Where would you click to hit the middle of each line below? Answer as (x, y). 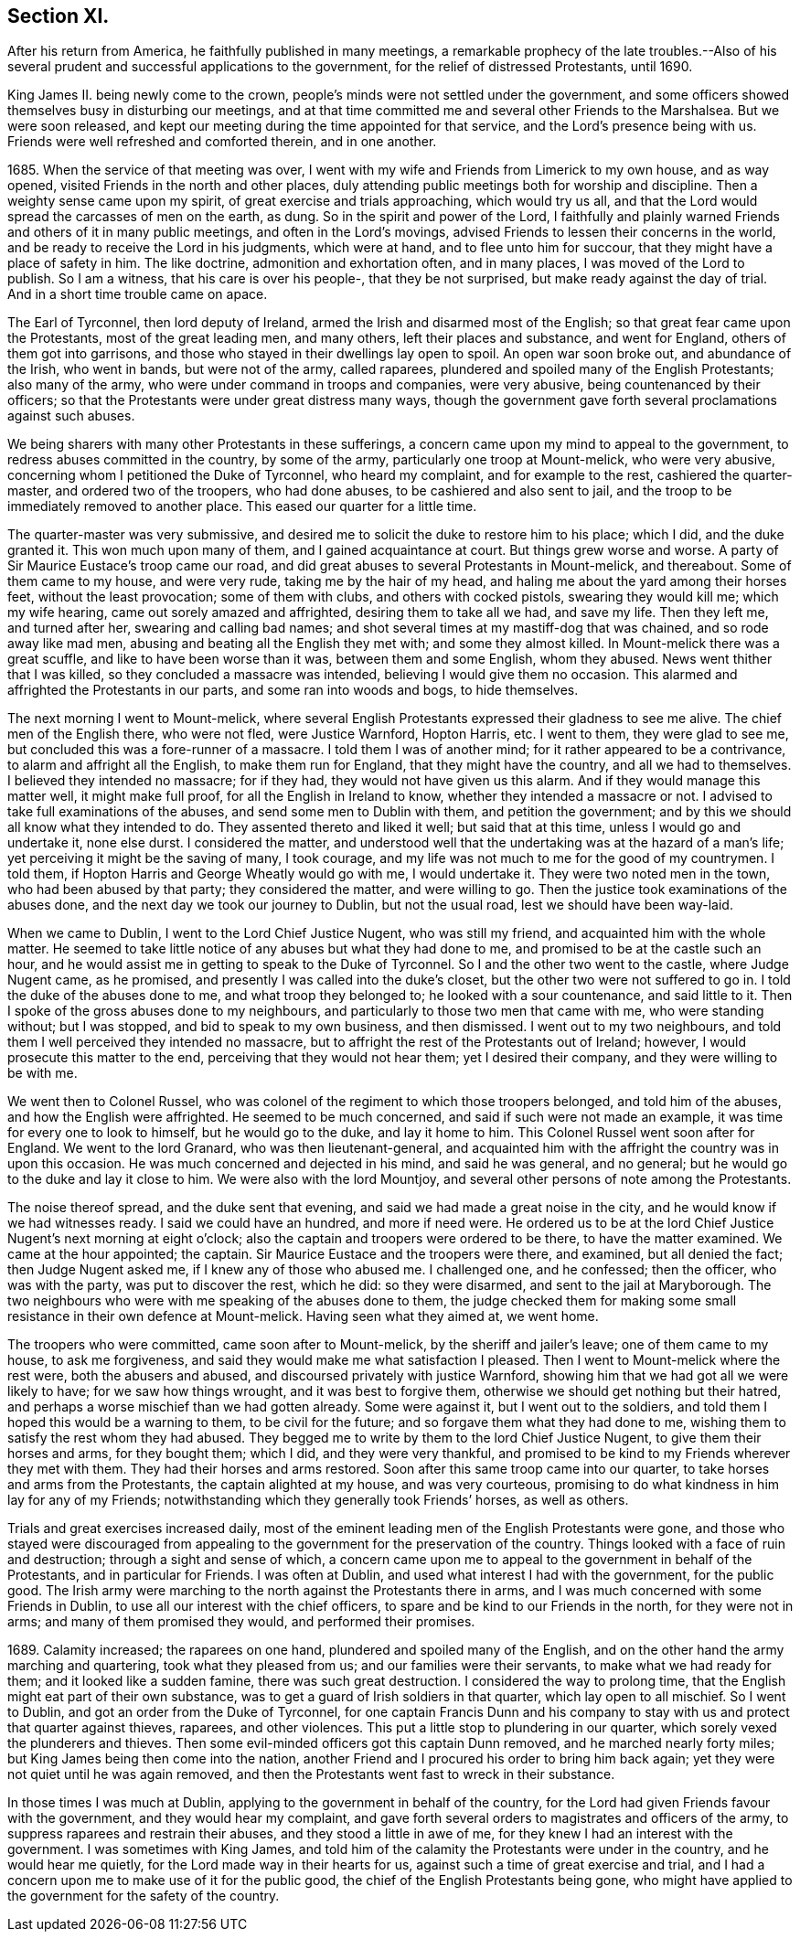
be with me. (43, 1073)
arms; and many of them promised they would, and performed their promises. (241, 1622)
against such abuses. (71, 416)
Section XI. (59, 16)
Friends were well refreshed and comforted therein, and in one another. (222, 142)
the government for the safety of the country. (144, 1896)
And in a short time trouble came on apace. (138, 294)
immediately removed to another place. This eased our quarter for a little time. (242, 506)
